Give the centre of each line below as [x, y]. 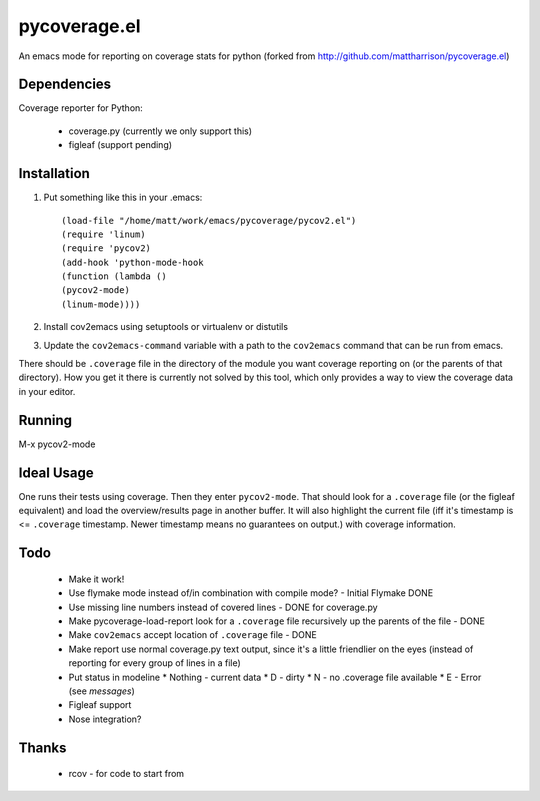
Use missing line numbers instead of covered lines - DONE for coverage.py [223, 607]
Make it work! [96, 579]
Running [45, 420]
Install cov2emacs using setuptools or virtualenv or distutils [166, 327]
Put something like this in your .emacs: [123, 197]
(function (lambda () [114, 276]
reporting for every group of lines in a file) [155, 663]
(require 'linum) [103, 234]
